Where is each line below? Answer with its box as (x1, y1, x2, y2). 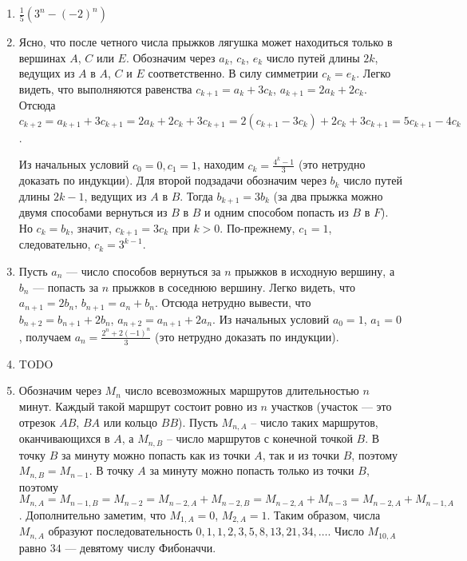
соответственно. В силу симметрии (148, 65, 319, 82)
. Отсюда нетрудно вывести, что (154, 294, 311, 311)
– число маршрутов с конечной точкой (166, 430, 353, 447)
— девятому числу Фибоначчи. (65, 539, 216, 555)
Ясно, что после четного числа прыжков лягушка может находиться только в (18, 34, 393, 50)
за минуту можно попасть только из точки (149, 462, 354, 479)
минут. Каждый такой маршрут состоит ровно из (18, 398, 257, 414)
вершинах (18, 49, 66, 66)
